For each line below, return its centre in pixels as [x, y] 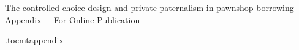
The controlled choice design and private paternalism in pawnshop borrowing [149, 7]
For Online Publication [97, 19]
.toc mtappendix [34, 40]
